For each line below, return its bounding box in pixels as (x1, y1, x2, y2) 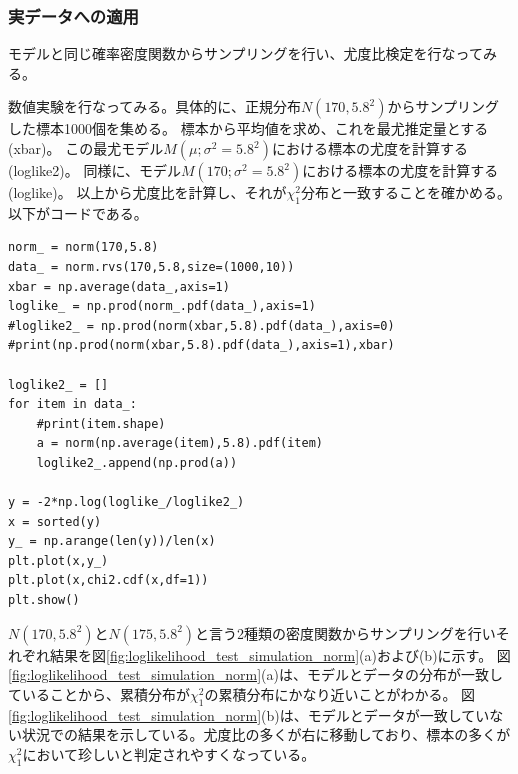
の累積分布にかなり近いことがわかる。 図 (204, 683, 476, 704)
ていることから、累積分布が (8, 683, 190, 704)
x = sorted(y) (8, 514, 102, 529)
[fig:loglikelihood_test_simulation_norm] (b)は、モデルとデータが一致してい (8, 704, 490, 725)
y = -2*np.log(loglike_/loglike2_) (8, 495, 245, 510)
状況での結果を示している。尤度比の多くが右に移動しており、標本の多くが (21, 724, 511, 745)
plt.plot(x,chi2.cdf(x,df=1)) (8, 573, 209, 588)
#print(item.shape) (36, 416, 166, 431)
